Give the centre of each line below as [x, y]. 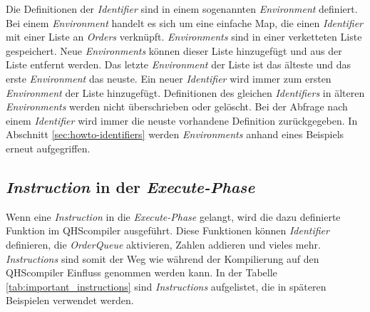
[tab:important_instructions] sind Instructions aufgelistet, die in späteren [166, 286]
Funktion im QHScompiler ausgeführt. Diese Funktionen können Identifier [168, 230]
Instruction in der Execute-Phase [130, 186]
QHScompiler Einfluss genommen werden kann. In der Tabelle [142, 272]
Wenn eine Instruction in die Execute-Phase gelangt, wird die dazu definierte [173, 216]
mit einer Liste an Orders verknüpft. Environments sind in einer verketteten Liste [184, 37]
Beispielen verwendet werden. [70, 300]
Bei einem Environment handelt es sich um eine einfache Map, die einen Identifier [185, 22]
